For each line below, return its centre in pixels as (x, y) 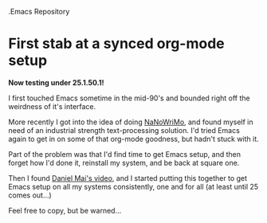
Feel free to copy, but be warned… (65, 210)
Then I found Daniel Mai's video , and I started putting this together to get (128, 178)
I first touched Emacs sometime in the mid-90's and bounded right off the (129, 98)
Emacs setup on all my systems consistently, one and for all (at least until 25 (133, 186)
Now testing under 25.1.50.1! (57, 82)
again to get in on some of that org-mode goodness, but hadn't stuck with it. (133, 139)
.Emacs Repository (39, 12)
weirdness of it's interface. (52, 106)
